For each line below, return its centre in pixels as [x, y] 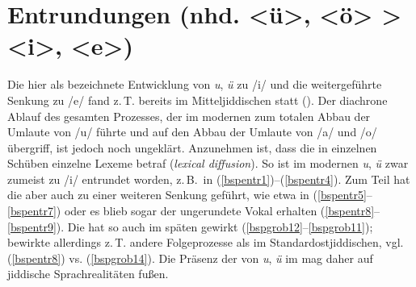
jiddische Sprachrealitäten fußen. [88, 274]
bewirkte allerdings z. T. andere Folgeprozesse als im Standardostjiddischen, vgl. [206, 242]
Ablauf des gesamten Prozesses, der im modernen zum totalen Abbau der [189, 116]
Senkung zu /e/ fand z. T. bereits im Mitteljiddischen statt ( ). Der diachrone [197, 100]
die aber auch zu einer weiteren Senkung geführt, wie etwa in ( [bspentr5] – [190, 195]
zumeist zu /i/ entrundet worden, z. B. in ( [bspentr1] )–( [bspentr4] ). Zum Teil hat [209, 179]
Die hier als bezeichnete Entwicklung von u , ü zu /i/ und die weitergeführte [195, 84]
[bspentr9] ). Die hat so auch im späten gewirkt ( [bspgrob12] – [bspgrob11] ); [190, 226]
